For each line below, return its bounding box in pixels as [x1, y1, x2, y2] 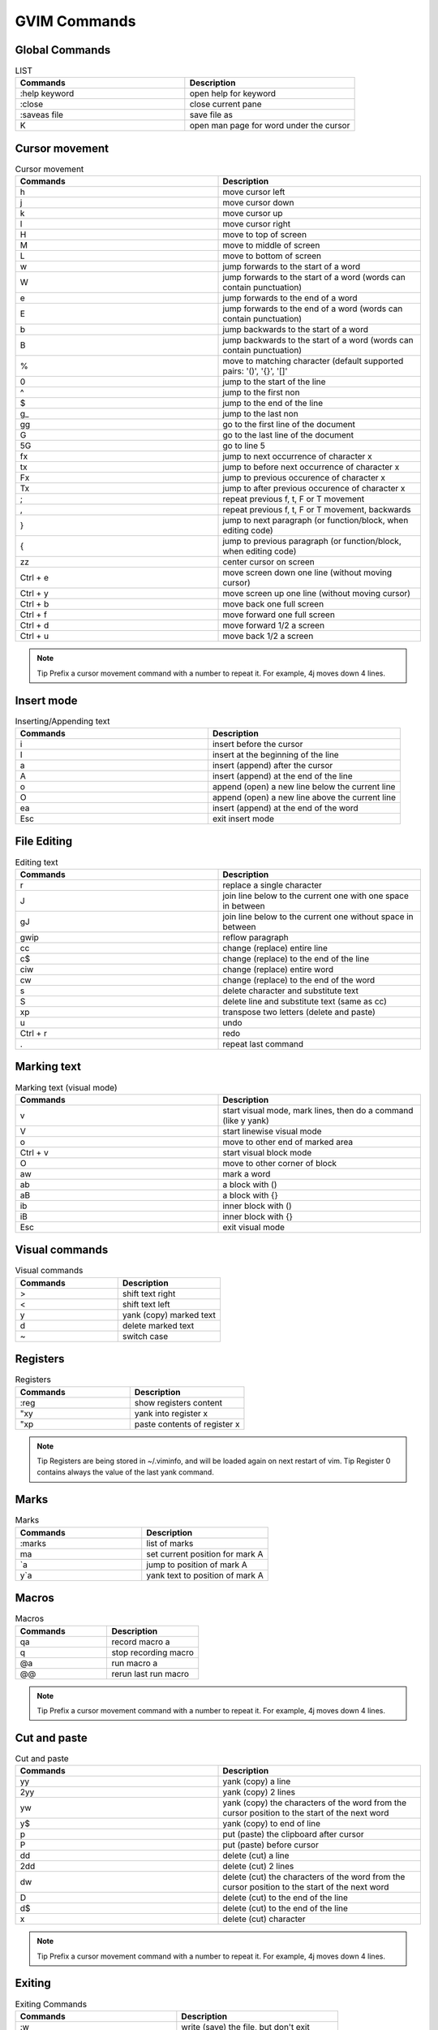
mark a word [222, 1168, 271, 1179]
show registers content [134, 1397, 223, 1408]
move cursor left [222, 187, 286, 198]
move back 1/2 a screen [222, 630, 314, 641]
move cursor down [222, 197, 294, 209]
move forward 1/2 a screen [222, 620, 324, 631]
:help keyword [19, 88, 75, 99]
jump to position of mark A [146, 1559, 247, 1570]
